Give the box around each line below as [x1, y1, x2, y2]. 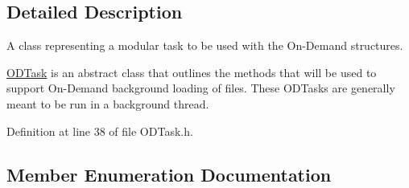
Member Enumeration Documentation [6, 161, 332, 186]
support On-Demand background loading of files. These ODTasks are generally [6, 80, 395, 96]
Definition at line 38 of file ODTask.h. [6, 122, 193, 139]
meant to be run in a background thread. [6, 95, 209, 112]
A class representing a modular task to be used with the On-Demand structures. [6, 37, 403, 54]
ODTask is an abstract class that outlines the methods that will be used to [6, 63, 377, 80]
